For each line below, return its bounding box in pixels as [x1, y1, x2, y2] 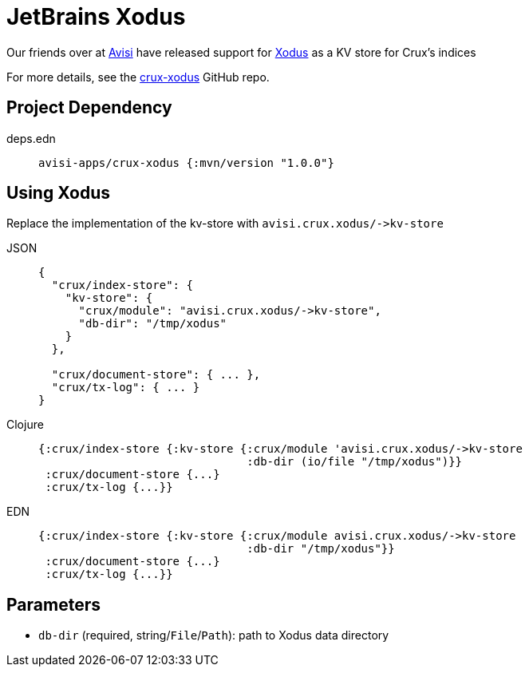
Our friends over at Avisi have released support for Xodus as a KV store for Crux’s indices [6, 45, 476, 59]
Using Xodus [6, 183, 110, 204]
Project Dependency [6, 97, 172, 118]
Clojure [6, 418, 44, 432]
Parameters [6, 594, 101, 615]
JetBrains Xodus [6, 3, 186, 30]
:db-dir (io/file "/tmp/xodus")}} [247, 455, 463, 469]
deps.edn [6, 131, 56, 145]
